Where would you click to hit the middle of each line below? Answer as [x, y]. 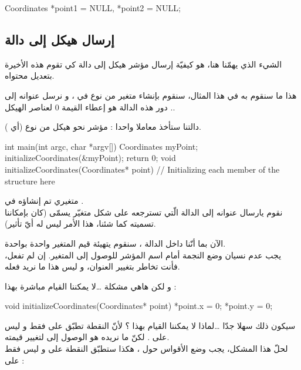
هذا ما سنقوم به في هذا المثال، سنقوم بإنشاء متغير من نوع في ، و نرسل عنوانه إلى [151, 95]
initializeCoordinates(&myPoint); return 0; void [90, 158]
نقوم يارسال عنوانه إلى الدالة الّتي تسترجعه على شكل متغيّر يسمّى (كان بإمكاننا [144, 212]
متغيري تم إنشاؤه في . [44, 201]
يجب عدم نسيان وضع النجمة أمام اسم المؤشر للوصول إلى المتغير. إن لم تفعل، [143, 255]
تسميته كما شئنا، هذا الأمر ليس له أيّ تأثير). [80, 223]
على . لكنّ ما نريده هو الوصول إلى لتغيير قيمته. [87, 337]
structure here [30, 181]
